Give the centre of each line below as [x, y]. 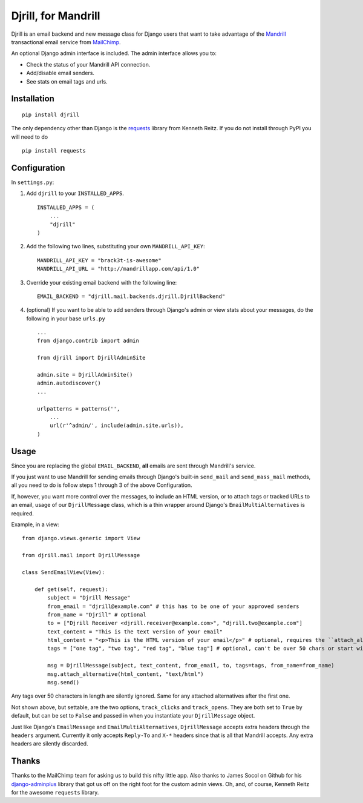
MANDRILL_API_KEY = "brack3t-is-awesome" [99, 260]
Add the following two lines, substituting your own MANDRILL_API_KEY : [116, 246]
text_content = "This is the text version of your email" [135, 632]
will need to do [30, 137]
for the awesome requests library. [55, 793]
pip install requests [54, 151]
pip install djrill [51, 114]
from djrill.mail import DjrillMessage [81, 555]
